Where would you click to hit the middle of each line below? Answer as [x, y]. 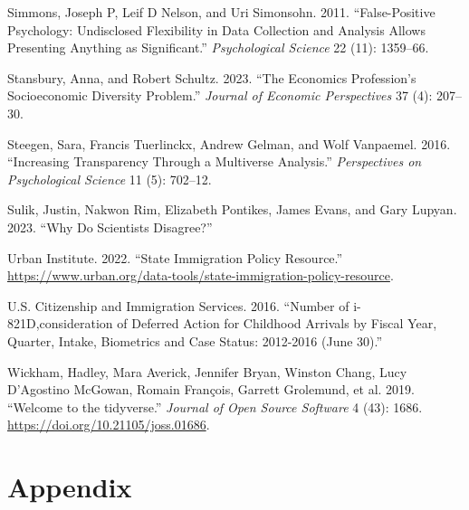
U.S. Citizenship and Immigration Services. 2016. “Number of [178, 305]
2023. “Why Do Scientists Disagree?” [110, 227]
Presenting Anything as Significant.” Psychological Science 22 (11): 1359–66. [218, 47]
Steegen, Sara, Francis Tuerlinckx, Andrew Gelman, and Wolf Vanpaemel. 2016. [229, 143]
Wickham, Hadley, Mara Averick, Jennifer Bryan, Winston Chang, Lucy [207, 371]
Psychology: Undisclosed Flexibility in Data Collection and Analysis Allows [216, 29]
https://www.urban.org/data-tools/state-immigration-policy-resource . [201, 275]
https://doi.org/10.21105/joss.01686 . [109, 425]
